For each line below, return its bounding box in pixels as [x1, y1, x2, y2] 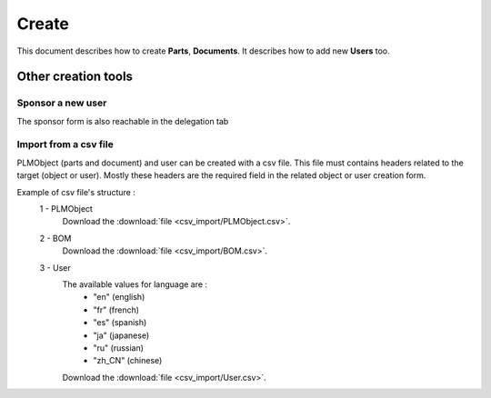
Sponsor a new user [16, 96, 107, 109]
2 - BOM [39, 233, 72, 244]
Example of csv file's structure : [16, 186, 135, 197]
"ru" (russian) [93, 342, 145, 353]
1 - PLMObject [39, 204, 93, 214]
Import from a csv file [16, 138, 114, 151]
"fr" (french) [93, 304, 140, 315]
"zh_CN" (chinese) [93, 355, 163, 366]
